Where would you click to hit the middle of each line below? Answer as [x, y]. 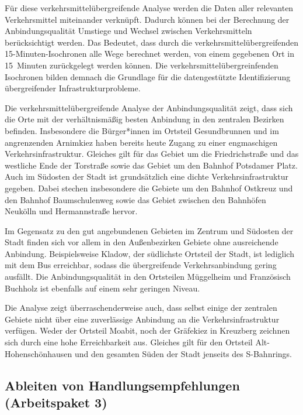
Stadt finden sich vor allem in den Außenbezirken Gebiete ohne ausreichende [142, 242]
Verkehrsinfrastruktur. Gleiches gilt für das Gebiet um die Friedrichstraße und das [152, 154]
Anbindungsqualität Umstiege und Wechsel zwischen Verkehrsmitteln [128, 31]
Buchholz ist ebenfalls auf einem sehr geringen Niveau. [102, 288]
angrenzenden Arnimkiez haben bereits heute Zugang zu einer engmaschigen [141, 142]
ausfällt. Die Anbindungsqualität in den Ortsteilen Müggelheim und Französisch [148, 277]
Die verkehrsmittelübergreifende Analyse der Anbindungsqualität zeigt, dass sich [149, 107]
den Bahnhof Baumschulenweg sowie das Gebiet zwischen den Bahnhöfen [135, 199]
